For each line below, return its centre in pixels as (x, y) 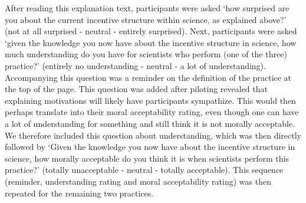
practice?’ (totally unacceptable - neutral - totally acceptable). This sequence (144, 170)
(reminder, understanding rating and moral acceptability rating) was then (138, 181)
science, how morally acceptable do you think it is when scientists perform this (147, 158)
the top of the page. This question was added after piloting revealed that (136, 89)
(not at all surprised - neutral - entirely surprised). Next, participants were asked (151, 31)
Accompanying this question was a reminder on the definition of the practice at (148, 77)
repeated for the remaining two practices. (79, 193)
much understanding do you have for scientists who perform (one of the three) (146, 54)
